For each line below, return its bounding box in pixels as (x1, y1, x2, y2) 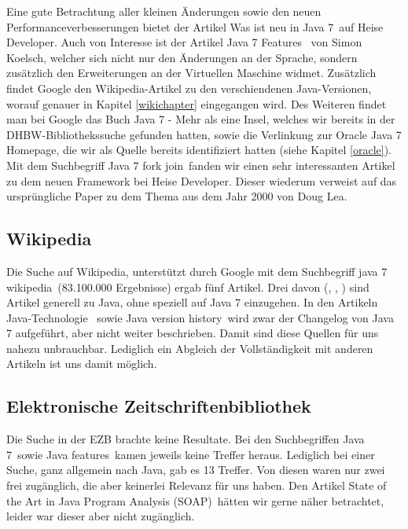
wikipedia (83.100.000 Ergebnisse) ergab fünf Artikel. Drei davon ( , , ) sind (6, 278, 369, 295)
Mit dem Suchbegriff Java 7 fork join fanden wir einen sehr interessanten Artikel (6, 156, 395, 173)
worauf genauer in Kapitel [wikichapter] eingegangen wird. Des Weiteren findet (6, 95, 387, 112)
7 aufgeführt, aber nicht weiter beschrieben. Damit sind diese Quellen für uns (6, 325, 379, 341)
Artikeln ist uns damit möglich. (6, 355, 157, 372)
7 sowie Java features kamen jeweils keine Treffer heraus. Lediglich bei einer (6, 446, 375, 462)
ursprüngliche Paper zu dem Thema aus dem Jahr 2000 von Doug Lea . (6, 188, 347, 204)
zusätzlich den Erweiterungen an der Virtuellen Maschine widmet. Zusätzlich (6, 64, 377, 81)
